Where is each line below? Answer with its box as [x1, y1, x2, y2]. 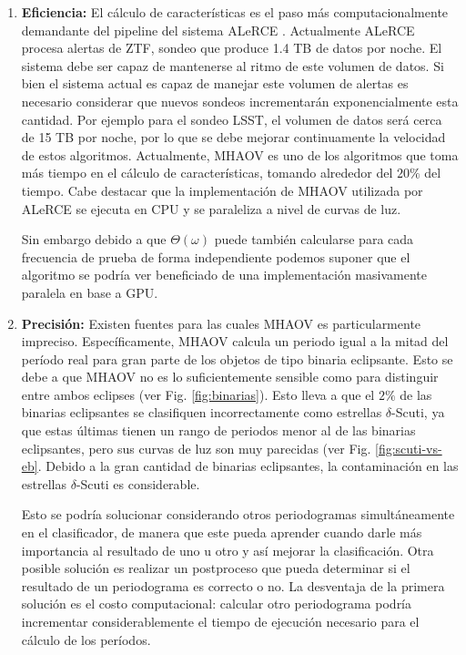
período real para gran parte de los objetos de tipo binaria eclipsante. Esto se [21, 349, 453, 368]
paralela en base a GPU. [21, 282, 158, 302]
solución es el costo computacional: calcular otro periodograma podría [21, 594, 412, 613]
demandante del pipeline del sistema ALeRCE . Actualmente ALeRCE [21, 20, 415, 39]
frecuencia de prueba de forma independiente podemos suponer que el [21, 247, 410, 266]
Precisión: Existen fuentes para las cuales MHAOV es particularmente [21, 313, 421, 333]
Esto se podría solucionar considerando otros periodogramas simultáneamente [21, 505, 455, 524]
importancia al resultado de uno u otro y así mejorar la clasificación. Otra [21, 540, 434, 559]
